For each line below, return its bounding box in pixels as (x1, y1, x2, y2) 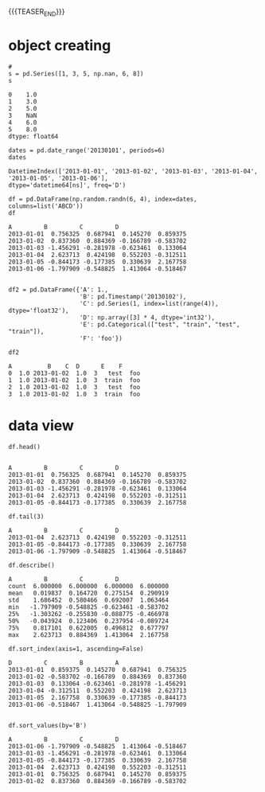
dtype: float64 (8, 132, 59, 140)
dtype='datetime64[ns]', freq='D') (8, 181, 127, 189)
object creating (8, 36, 111, 54)
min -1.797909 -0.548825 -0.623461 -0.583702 (8, 603, 170, 611)
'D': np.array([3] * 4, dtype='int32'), (79, 314, 216, 322)
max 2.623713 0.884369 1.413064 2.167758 (8, 630, 170, 639)
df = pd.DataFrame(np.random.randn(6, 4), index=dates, (8, 195, 197, 203)
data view (8, 416, 74, 435)
